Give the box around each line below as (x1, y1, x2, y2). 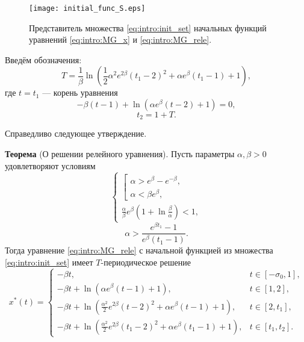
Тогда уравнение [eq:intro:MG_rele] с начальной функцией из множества (5, 244, 273, 256)
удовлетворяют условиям (5, 159, 96, 172)
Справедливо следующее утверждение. (5, 127, 147, 140)
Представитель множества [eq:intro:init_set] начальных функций (29, 21, 267, 34)
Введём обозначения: (5, 53, 82, 66)
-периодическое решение (101, 255, 191, 268)
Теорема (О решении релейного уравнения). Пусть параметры (5, 148, 235, 160)
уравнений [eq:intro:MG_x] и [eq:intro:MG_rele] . (29, 33, 212, 46)
